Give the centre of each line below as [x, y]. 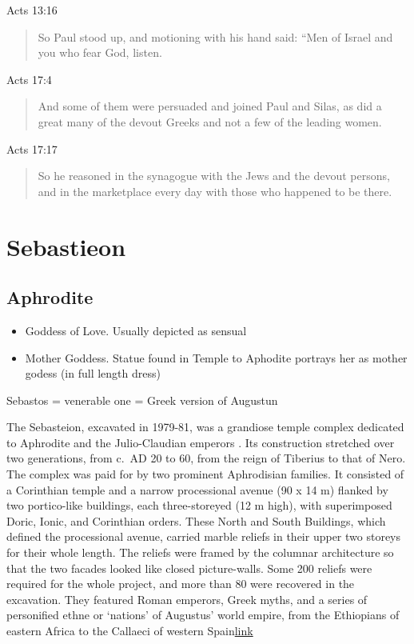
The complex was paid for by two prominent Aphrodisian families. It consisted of [205, 474]
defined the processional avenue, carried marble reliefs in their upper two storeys [204, 536]
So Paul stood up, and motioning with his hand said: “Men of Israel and [215, 36]
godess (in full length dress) [93, 373]
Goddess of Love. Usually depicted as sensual [136, 330]
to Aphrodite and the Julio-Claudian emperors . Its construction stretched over [201, 442]
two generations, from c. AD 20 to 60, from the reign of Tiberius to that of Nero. [206, 458]
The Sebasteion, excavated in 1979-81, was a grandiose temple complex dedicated [205, 427]
